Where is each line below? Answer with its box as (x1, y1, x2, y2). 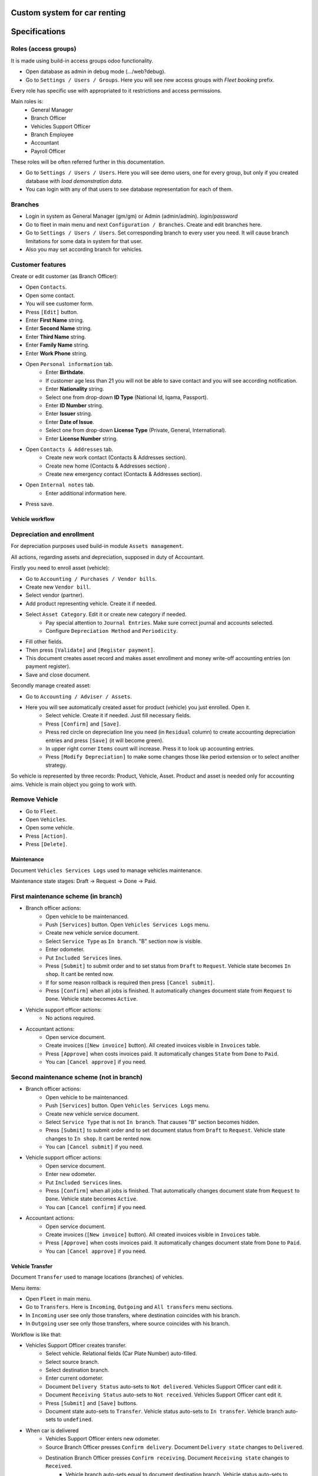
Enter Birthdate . (45, 369, 85, 376)
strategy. (45, 762, 67, 769)
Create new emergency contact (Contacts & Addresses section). (45, 471, 203, 478)
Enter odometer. (45, 946, 85, 953)
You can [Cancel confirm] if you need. (45, 1203, 147, 1210)
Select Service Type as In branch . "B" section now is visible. (45, 938, 203, 945)
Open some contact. (25, 292, 75, 299)
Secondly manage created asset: (11, 682, 91, 689)
